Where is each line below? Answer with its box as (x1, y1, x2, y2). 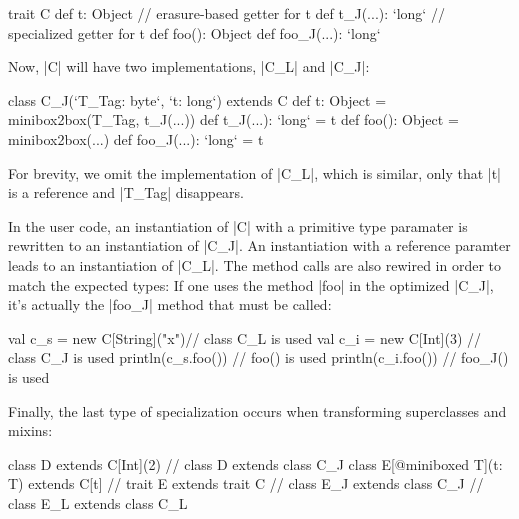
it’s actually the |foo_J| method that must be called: (8, 294, 332, 315)
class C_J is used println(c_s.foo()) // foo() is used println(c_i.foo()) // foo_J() (8, 347, 509, 368)
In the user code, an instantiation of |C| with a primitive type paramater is (8, 215, 468, 236)
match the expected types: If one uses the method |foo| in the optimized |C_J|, (8, 274, 494, 295)
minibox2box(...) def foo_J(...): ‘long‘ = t (8, 128, 264, 149)
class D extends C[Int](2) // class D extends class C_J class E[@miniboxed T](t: (8, 453, 503, 474)
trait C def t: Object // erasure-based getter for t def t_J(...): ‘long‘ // (8, 3, 445, 23)
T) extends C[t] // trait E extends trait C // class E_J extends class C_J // (8, 473, 484, 494)
